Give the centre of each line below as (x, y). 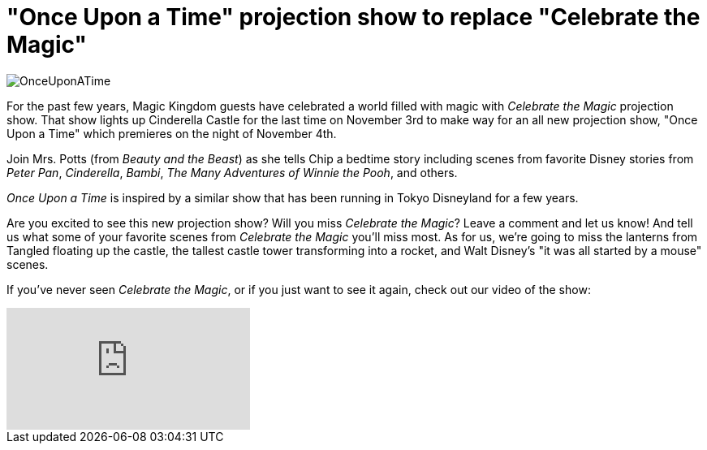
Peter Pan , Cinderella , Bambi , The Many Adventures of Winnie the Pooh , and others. (232, 172)
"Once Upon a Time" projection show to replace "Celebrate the (353, 17)
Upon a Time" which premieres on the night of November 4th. (172, 133)
